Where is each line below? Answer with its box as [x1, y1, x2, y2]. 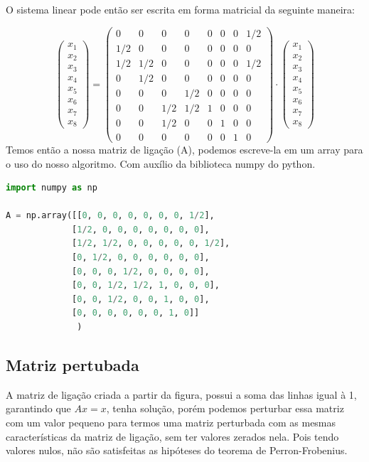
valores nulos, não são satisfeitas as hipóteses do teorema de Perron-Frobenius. [6, 443, 348, 458]
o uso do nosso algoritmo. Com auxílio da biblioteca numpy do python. [6, 156, 316, 171]
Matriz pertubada [6, 354, 139, 376]
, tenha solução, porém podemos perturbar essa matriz [106, 401, 344, 416]
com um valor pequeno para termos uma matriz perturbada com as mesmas [6, 415, 336, 430]
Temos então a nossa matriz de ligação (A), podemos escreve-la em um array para [6, 141, 363, 156]
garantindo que [6, 401, 71, 416]
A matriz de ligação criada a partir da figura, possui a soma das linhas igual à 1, [6, 387, 357, 402]
